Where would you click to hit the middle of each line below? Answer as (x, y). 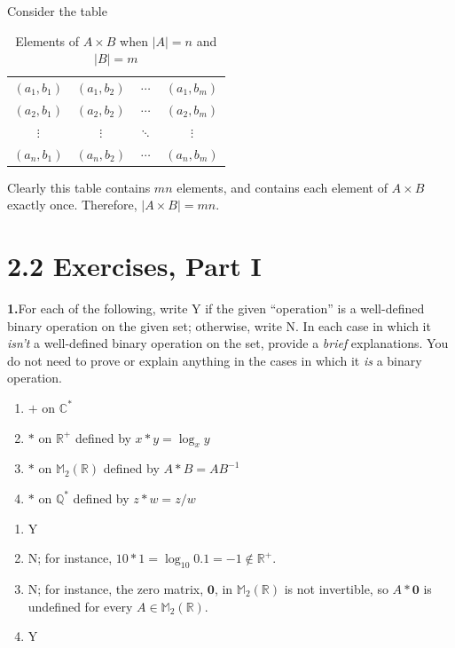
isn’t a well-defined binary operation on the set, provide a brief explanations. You (228, 343)
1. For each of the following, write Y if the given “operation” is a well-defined (216, 308)
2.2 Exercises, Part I (134, 266)
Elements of (47, 40)
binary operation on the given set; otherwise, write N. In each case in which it (219, 325)
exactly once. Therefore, (72, 205)
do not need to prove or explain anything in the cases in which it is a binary (215, 360)
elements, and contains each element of (282, 187)
